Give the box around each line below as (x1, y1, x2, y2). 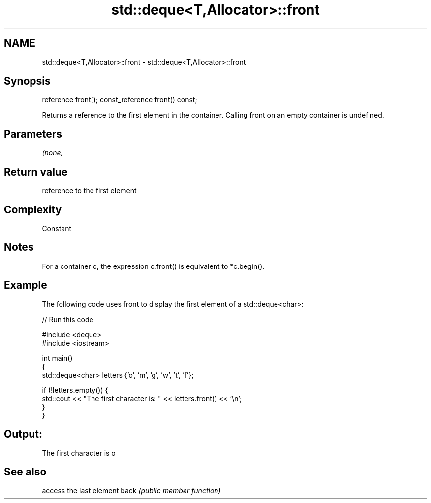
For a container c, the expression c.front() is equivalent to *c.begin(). (42, 262, 265, 270)
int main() (42, 354, 73, 362)
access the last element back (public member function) (42, 486, 221, 495)
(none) (42, 148, 63, 157)
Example (4, 279, 47, 292)
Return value (4, 165, 68, 178)
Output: (4, 428, 42, 441)
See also (4, 465, 47, 478)
